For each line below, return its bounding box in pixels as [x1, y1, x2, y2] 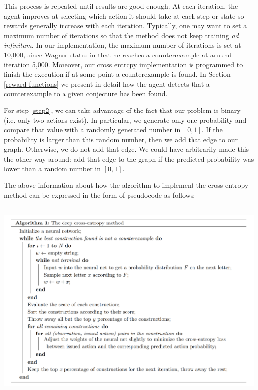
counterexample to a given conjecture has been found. [4, 88, 168, 99]
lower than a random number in [4, 163, 101, 173]
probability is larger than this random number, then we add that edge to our [4, 134, 238, 144]
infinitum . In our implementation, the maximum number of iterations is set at [4, 40, 241, 50]
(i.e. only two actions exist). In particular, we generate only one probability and [4, 114, 247, 125]
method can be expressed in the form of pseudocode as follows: [4, 189, 195, 200]
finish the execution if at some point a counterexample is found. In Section [4, 69, 231, 79]
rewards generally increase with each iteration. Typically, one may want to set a [4, 20, 247, 31]
